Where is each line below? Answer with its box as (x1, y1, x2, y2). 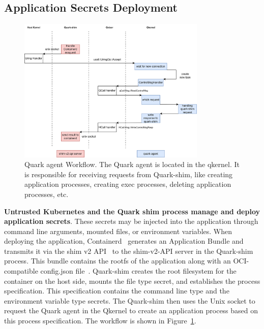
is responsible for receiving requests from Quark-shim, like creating (24, 169, 233, 179)
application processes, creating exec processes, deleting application (24, 179, 231, 189)
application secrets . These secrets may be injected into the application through (4, 216, 258, 226)
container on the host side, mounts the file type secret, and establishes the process (4, 275, 260, 286)
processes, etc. (24, 188, 69, 199)
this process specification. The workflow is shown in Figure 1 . (4, 315, 196, 326)
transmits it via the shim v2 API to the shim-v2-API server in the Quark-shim (4, 245, 253, 256)
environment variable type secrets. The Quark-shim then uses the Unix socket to (4, 295, 255, 306)
